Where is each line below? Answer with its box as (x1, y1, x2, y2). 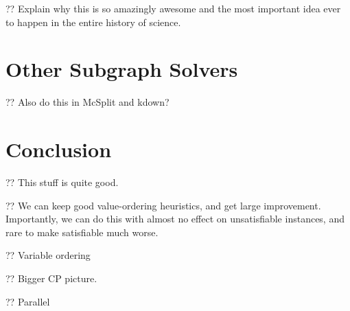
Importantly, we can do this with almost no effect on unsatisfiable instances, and (5, 211, 345, 226)
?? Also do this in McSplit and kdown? (5, 95, 170, 109)
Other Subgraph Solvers (5, 55, 238, 83)
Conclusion (5, 135, 112, 163)
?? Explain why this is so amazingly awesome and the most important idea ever (5, 1, 341, 15)
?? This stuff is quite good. (5, 175, 119, 189)
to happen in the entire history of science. (5, 14, 181, 29)
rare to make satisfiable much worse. (5, 224, 159, 239)
